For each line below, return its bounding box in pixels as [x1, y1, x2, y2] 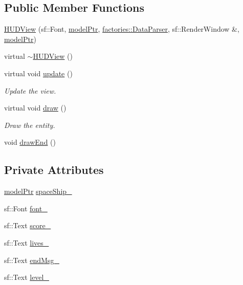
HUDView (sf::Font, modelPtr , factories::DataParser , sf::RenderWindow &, [4, 24, 239, 34]
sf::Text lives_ [4, 237, 49, 248]
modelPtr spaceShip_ [4, 186, 72, 196]
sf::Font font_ [4, 203, 48, 213]
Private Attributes [4, 162, 104, 178]
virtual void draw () [4, 102, 67, 113]
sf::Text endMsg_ [4, 254, 59, 265]
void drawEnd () [4, 137, 56, 147]
